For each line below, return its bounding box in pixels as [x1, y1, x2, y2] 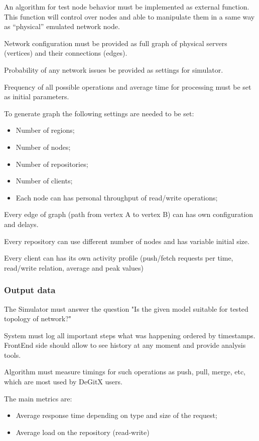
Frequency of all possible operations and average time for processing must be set [4, 81, 251, 92]
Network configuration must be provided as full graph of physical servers [4, 38, 227, 48]
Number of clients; [16, 175, 73, 186]
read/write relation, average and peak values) [4, 262, 144, 273]
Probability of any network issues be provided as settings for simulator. [4, 64, 223, 75]
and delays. [4, 218, 39, 229]
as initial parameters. [4, 91, 69, 102]
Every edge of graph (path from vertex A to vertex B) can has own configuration [4, 209, 253, 219]
